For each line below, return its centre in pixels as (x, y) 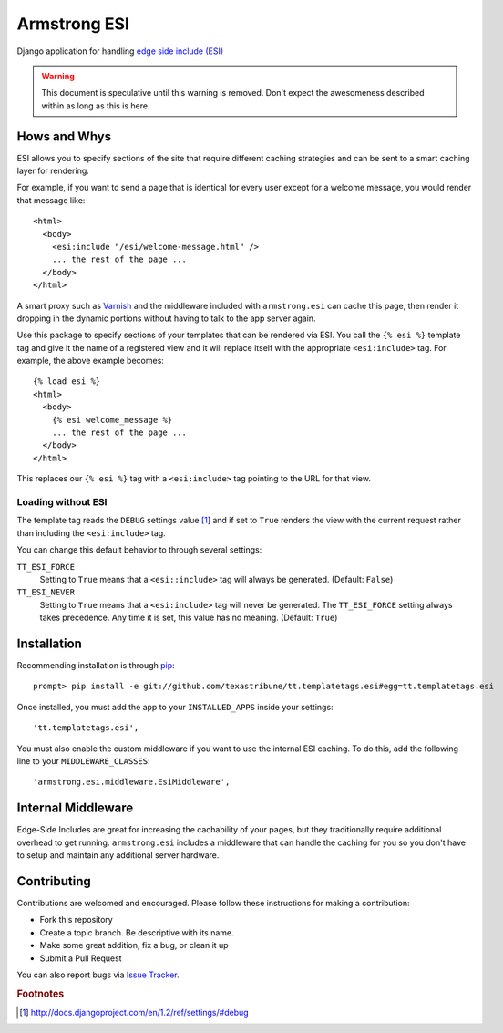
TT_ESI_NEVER (46, 592)
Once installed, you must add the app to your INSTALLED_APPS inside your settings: (175, 707)
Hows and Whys (64, 136)
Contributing (54, 881)
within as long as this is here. (96, 106)
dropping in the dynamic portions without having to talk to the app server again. (166, 318)
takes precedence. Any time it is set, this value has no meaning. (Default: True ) (189, 618)
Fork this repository (76, 920)
